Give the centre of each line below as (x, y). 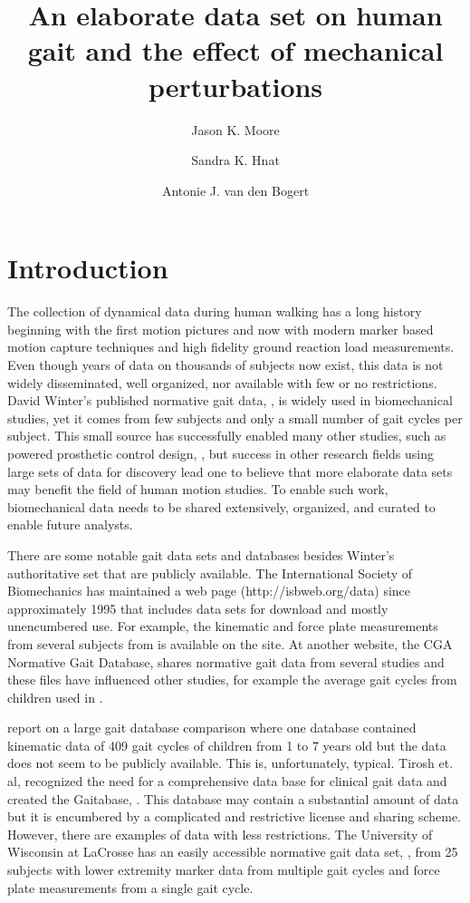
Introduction (88, 268)
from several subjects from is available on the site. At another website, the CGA (230, 643)
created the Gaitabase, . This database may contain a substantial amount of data (233, 798)
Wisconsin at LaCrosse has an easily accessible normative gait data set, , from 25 (233, 852)
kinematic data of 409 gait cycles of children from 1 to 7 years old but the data (227, 745)
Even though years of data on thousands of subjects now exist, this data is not (225, 364)
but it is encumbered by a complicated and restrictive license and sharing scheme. (235, 816)
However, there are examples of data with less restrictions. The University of (220, 834)
